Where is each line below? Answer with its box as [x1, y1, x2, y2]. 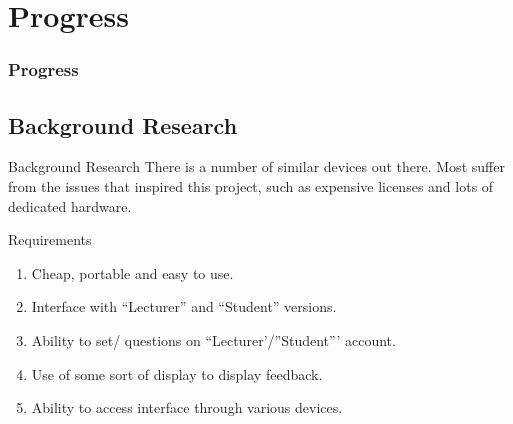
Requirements [8, 229, 92, 250]
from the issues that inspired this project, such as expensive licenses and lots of [8, 176, 494, 197]
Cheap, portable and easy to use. [31, 262, 234, 283]
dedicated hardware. [8, 195, 132, 216]
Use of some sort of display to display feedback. [31, 363, 323, 384]
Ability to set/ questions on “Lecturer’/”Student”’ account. [31, 329, 396, 350]
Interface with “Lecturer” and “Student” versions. [31, 296, 337, 317]
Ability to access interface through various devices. [31, 397, 343, 418]
